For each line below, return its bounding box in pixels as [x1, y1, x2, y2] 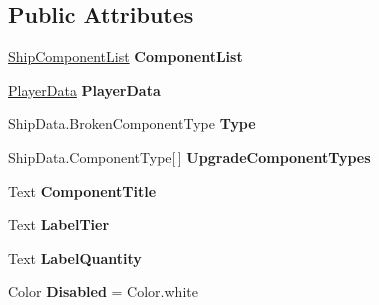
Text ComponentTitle [8, 180, 157, 201]
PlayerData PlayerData [8, 79, 161, 100]
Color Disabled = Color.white [8, 281, 198, 302]
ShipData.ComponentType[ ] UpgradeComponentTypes [8, 146, 371, 167]
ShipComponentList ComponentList [8, 46, 243, 67]
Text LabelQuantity [8, 247, 142, 268]
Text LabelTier [8, 214, 110, 235]
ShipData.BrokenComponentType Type [8, 113, 256, 134]
